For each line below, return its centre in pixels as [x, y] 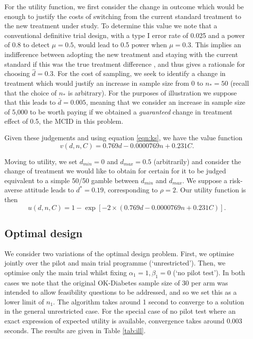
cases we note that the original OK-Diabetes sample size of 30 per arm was [116, 282]
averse [14, 190]
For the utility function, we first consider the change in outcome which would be [124, 6]
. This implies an [216, 45]
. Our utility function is [211, 190]
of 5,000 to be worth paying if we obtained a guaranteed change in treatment [118, 111]
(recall [240, 83]
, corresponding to [131, 190]
